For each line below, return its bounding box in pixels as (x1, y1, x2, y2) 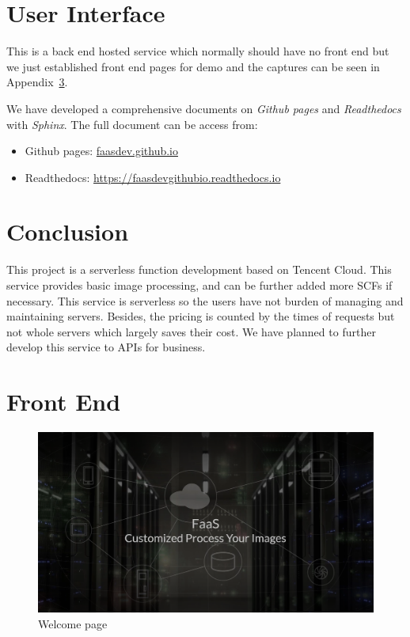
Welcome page (38, 615, 108, 631)
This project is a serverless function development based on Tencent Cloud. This (6, 261, 392, 278)
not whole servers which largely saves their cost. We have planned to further (6, 323, 376, 339)
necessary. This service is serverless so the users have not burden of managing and (6, 292, 404, 309)
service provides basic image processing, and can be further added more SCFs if (6, 277, 393, 293)
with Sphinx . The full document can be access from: (6, 116, 258, 132)
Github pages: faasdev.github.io (25, 142, 178, 159)
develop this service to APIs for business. (6, 339, 206, 355)
